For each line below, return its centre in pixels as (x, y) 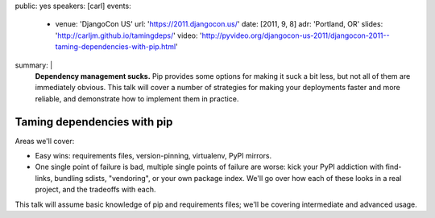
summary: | (34, 65)
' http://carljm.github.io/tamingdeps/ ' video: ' (128, 35)
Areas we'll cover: (45, 141)
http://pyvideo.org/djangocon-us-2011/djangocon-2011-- (296, 35)
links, (44, 178)
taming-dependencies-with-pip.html (116, 47)
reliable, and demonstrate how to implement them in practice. (137, 99)
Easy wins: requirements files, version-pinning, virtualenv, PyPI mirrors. (153, 156)
